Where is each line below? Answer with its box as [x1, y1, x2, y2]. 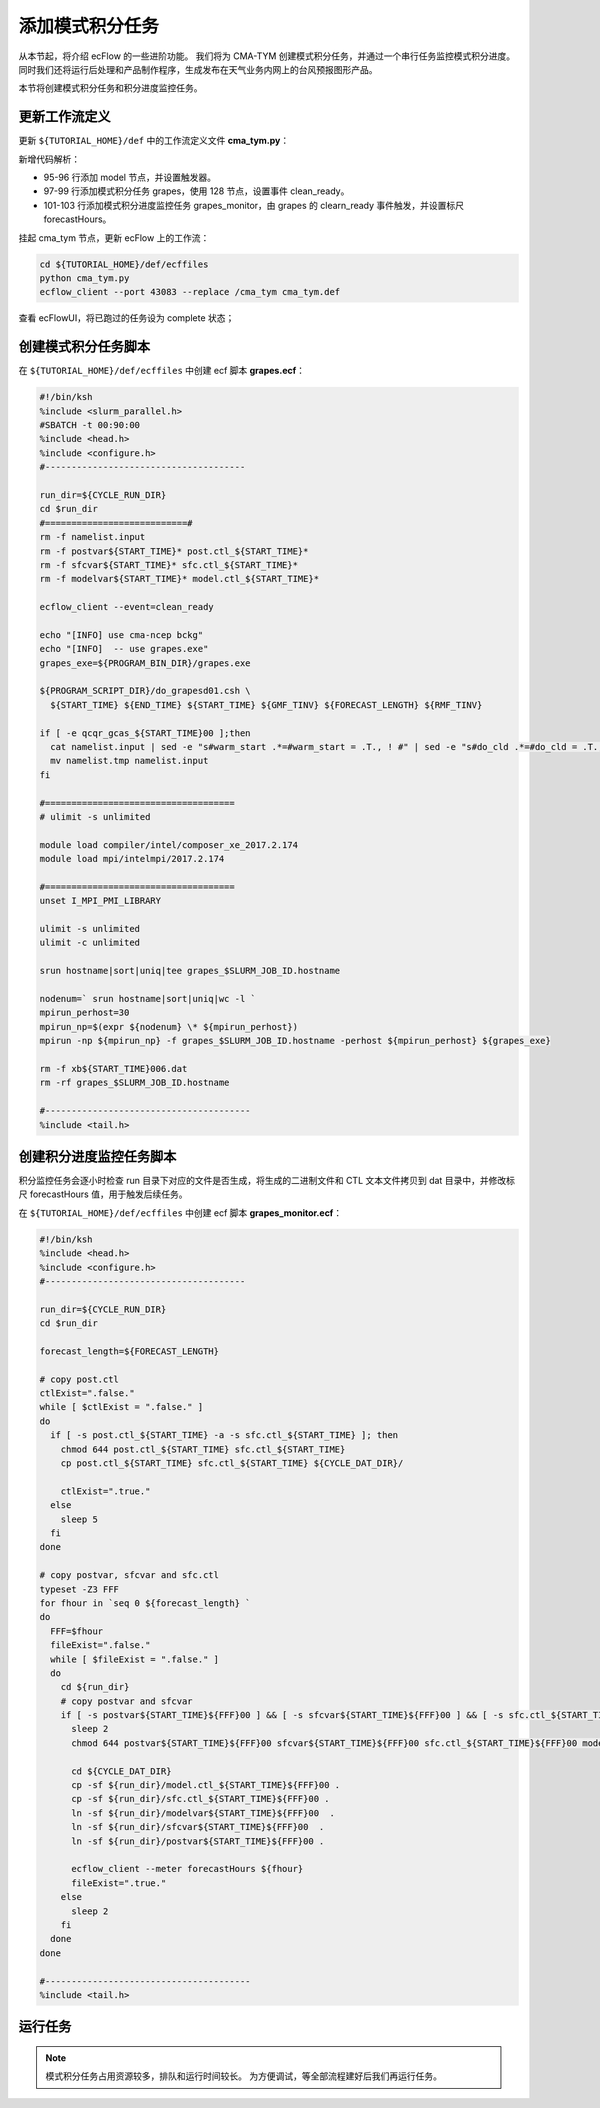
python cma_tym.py [39, 272, 130, 284]
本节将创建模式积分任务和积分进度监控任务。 [18, 82, 203, 94]
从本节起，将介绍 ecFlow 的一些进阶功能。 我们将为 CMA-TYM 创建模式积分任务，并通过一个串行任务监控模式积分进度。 [18, 50, 516, 62]
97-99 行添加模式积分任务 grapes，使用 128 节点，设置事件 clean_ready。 [43, 185, 350, 197]
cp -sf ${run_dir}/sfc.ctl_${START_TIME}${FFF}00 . [71, 1793, 330, 1805]
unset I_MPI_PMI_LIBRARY [39, 895, 162, 907]
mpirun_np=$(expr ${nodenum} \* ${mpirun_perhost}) [39, 1021, 299, 1032]
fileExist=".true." [71, 1877, 167, 1889]
